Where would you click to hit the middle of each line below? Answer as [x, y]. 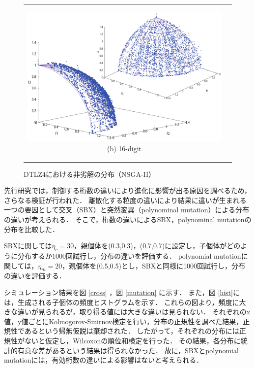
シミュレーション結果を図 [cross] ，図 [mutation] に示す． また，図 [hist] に [122, 292]
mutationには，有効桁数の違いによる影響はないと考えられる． [104, 360]
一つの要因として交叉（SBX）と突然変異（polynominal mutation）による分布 [127, 210]
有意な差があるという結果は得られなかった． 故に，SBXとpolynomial [128, 350]
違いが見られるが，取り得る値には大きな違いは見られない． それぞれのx [134, 312]
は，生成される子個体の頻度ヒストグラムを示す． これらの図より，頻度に [122, 302]
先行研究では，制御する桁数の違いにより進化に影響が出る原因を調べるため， [128, 190]
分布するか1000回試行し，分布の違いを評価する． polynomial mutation [129, 255]
